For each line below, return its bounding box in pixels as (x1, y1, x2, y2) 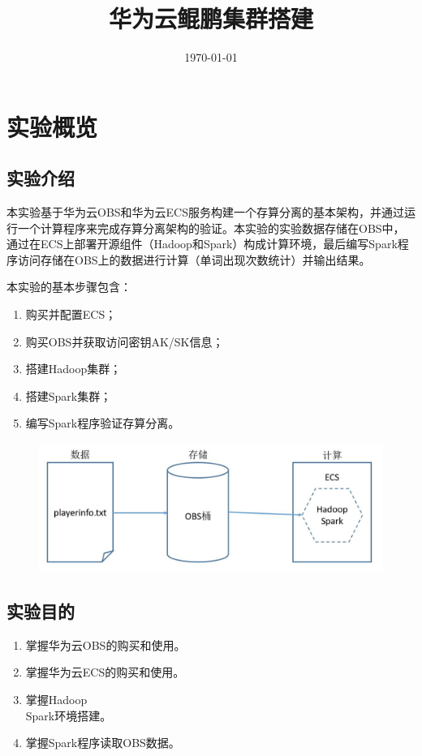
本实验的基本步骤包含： (6, 278, 131, 295)
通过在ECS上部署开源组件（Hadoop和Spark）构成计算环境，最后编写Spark (6, 235, 398, 252)
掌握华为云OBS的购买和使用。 (25, 636, 186, 653)
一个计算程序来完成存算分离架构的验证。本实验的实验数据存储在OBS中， (17, 219, 405, 236)
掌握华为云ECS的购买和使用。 (25, 664, 185, 681)
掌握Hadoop (25, 691, 88, 708)
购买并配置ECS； (25, 306, 117, 323)
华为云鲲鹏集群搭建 (108, 2, 313, 35)
